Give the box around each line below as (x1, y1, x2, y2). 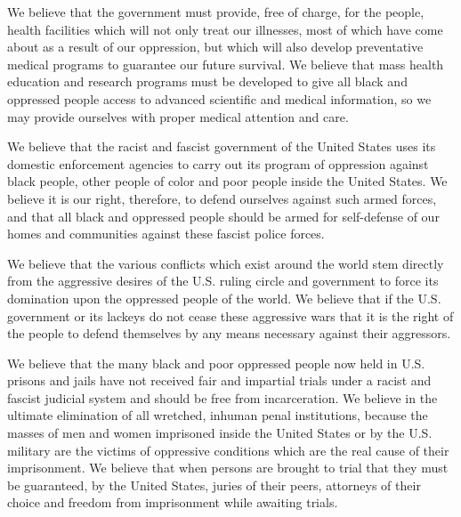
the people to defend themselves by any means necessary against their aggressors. (7, 324, 451, 343)
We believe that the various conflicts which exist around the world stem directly (7, 254, 444, 272)
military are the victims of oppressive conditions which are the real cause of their (7, 440, 449, 459)
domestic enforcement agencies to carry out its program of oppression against (7, 154, 429, 173)
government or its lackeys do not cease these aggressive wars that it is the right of (7, 306, 454, 325)
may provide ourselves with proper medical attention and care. (7, 107, 349, 125)
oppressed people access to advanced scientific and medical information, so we (7, 89, 432, 108)
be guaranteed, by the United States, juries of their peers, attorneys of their (7, 475, 421, 494)
